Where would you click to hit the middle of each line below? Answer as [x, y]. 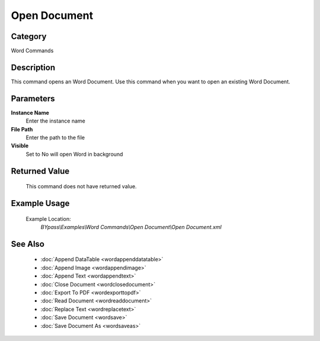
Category [29, 36]
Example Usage [40, 203]
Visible [20, 146]
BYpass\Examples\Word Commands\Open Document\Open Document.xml [131, 227]
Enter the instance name [55, 121]
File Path [22, 129]
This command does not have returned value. [81, 186]
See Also [28, 244]
